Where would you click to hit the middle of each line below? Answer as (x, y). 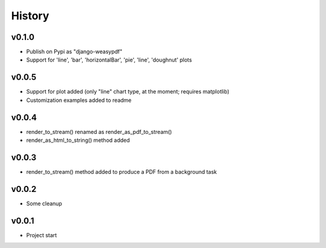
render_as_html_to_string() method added (78, 140)
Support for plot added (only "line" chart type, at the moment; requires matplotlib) (128, 92)
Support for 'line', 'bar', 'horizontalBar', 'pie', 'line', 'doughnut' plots (109, 60)
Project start (42, 235)
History (30, 16)
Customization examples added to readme (79, 100)
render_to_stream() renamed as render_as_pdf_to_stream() (99, 132)
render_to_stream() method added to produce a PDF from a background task (122, 171)
